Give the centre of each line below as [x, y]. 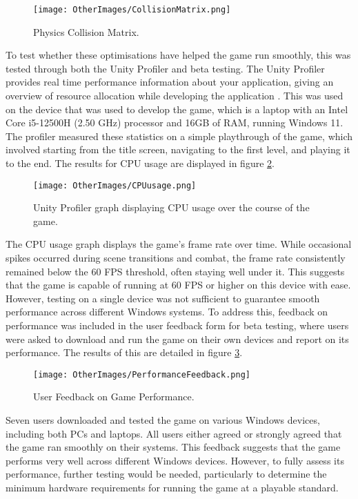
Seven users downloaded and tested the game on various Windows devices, [163, 420]
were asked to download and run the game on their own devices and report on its [177, 339]
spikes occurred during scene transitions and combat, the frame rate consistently [176, 258]
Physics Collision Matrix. [86, 31]
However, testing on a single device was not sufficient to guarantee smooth [163, 298]
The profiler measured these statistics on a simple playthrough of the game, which [179, 136]
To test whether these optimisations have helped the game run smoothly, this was [178, 55]
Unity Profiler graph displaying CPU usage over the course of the [171, 207]
